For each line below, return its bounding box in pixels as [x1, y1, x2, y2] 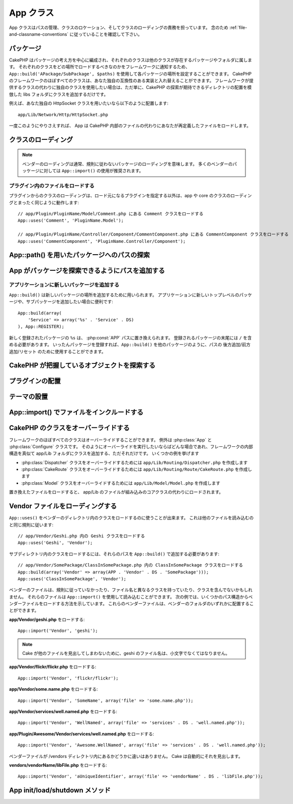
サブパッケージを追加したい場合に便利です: [26, 299, 114, 305]
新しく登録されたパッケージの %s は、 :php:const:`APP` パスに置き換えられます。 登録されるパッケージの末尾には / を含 [9, 335, 252, 340]
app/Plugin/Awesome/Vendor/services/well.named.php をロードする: [9, 731, 154, 737]
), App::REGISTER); [18, 324, 65, 330]
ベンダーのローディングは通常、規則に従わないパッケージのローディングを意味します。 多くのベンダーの [22, 161, 233, 167]
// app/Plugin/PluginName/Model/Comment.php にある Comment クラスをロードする [18, 211, 204, 217]
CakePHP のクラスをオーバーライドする [9, 424, 130, 432]
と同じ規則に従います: [9, 521, 54, 527]
